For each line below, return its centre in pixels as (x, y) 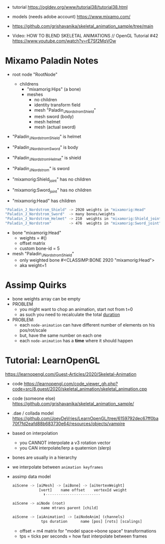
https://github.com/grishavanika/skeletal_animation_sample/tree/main (83, 26)
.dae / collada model (33, 413)
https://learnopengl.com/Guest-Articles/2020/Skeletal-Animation (71, 374)
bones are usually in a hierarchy (44, 457)
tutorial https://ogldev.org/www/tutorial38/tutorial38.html (70, 7)
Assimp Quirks (36, 285)
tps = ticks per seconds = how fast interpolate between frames (83, 536)
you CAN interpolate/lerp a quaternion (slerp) (65, 448)
